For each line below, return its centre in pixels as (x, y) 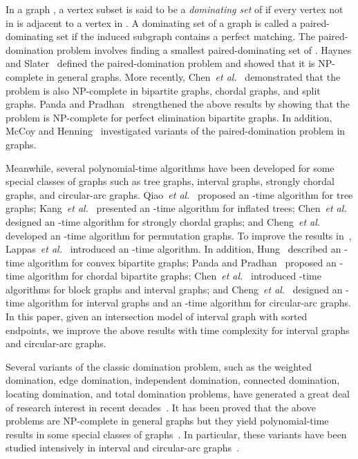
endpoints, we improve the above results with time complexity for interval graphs (178, 330)
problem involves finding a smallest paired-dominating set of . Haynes (204, 49)
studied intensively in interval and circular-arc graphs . (123, 448)
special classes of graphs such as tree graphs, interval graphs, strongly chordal (170, 181)
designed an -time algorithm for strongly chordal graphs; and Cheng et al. (163, 221)
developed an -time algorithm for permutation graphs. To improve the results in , (179, 235)
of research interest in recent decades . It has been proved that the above (161, 407)
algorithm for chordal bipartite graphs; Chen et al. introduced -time (174, 276)
